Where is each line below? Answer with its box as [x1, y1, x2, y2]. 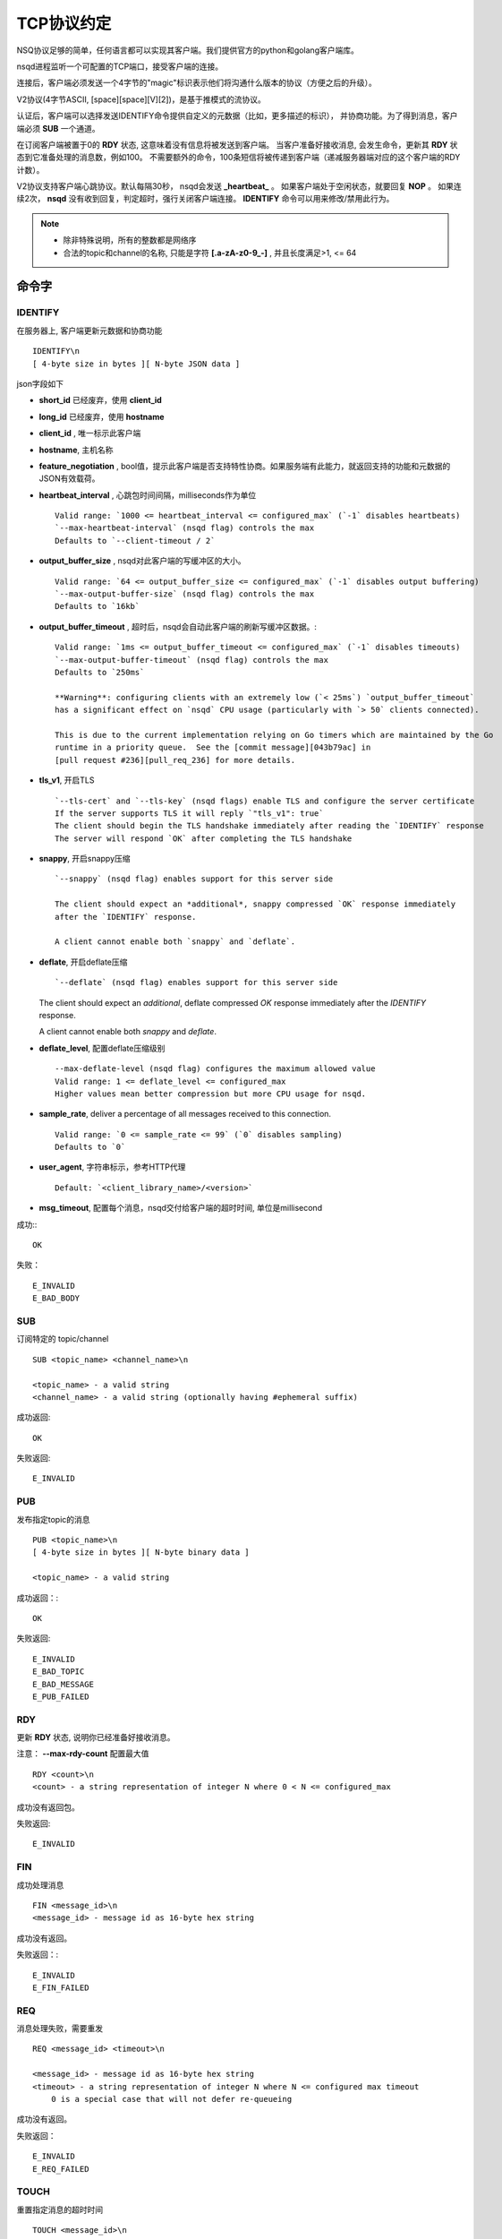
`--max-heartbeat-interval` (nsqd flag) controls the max [55, 523, 315, 533]
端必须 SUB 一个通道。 [16, 123, 100, 133]
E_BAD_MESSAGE [32, 1679, 94, 1689]
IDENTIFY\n [32, 346, 81, 356]
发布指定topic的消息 [16, 1514, 90, 1524]
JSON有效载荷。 [38, 473, 100, 484]
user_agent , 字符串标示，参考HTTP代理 [38, 1162, 186, 1172]
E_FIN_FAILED [32, 1982, 89, 1993]
